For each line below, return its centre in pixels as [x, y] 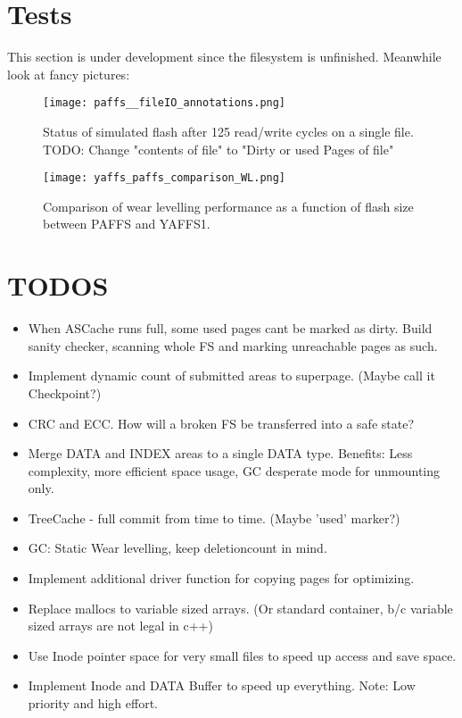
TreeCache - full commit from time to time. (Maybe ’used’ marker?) [214, 518]
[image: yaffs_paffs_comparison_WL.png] [165, 178]
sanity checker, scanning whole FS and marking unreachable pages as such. [233, 345]
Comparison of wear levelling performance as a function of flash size [228, 206]
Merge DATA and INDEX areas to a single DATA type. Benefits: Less [220, 453]
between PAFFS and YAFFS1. [127, 224]
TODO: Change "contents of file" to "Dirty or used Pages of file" [219, 149]
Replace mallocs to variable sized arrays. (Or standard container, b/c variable [240, 608]
